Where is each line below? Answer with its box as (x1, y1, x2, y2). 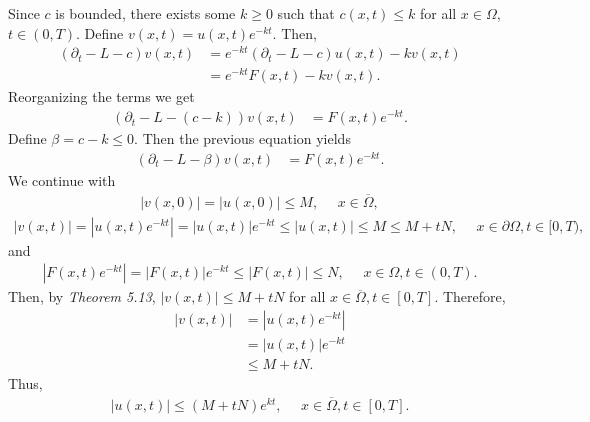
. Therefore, (434, 286, 506, 307)
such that (277, 3, 335, 23)
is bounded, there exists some (55, 3, 236, 23)
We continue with (8, 169, 116, 190)
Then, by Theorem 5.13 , (8, 286, 156, 307)
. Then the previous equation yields (134, 128, 351, 149)
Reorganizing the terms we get (8, 86, 195, 107)
